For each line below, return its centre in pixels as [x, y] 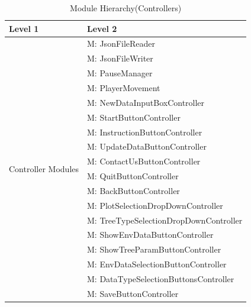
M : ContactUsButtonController [144, 161]
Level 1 [24, 28]
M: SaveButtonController [133, 293]
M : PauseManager [120, 73]
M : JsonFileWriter [120, 58]
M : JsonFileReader [121, 43]
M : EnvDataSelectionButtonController [157, 264]
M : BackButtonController [133, 190]
